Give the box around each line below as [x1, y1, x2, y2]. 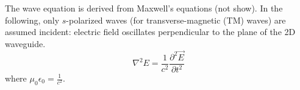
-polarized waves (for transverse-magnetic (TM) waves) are [66, 13, 286, 26]
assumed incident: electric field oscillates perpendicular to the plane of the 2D [5, 25, 296, 38]
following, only [5, 13, 60, 26]
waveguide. [5, 37, 46, 50]
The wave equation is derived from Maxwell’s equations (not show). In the [5, 2, 283, 14]
